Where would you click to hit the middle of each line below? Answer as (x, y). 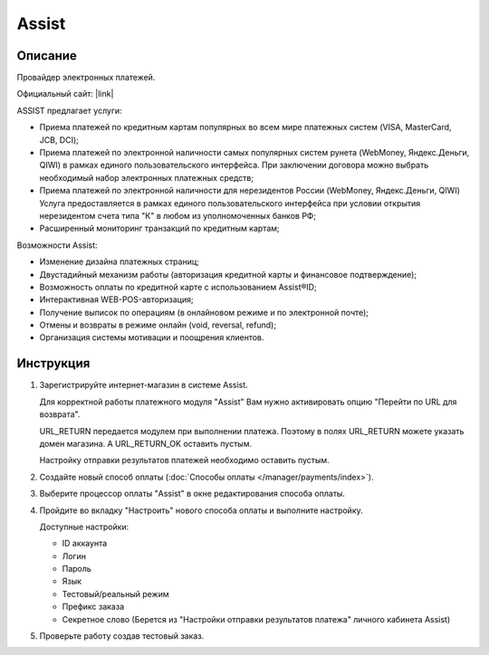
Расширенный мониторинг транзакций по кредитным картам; (159, 228)
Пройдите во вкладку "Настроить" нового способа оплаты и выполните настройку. (201, 510)
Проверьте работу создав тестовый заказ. (122, 636)
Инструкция (53, 363)
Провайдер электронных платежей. (86, 78)
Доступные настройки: (84, 527)
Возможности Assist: (58, 245)
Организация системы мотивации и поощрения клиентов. (152, 337)
